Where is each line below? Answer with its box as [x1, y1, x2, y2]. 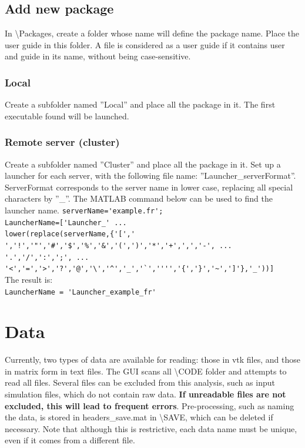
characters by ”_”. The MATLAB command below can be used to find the [5, 192, 273, 205]
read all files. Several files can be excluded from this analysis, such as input [5, 376, 275, 389]
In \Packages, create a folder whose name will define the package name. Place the [5, 27, 300, 39]
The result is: [5, 273, 53, 285]
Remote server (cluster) [5, 135, 120, 149]
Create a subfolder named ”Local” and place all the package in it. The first [5, 98, 276, 111]
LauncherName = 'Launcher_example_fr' [5, 287, 156, 296]
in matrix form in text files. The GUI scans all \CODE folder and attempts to [5, 365, 287, 377]
